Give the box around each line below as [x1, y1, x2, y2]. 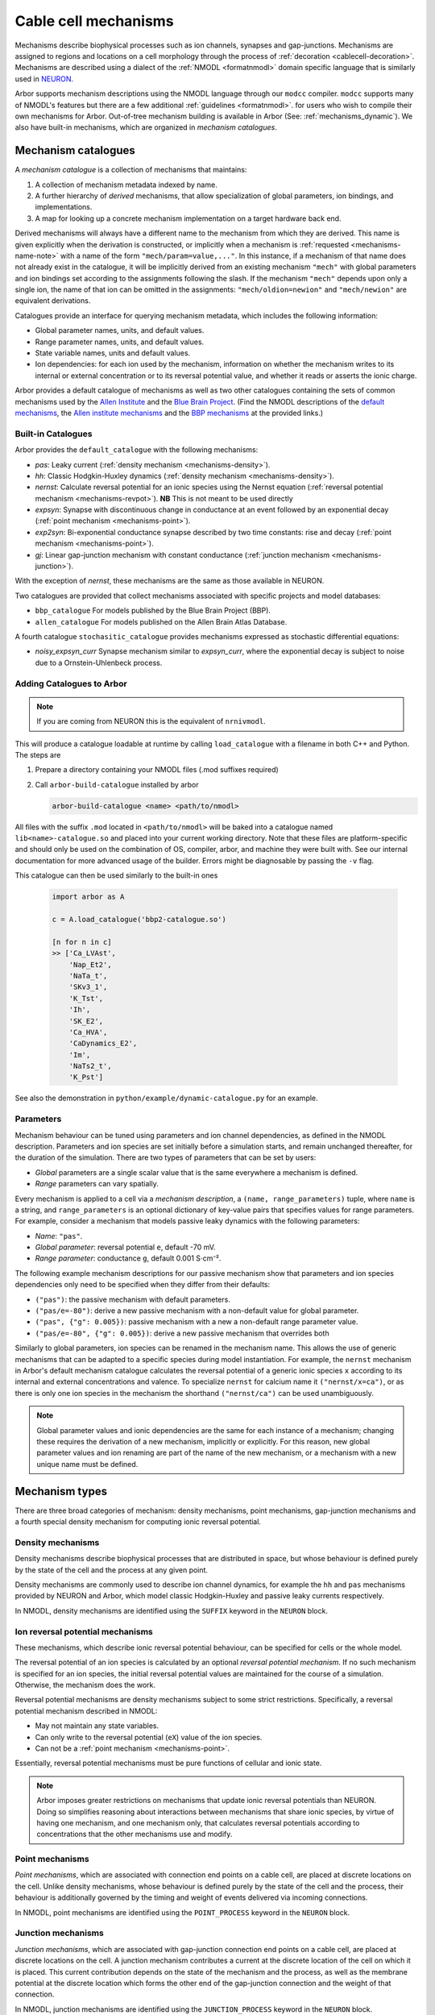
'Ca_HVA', [68, 1028, 108, 1037]
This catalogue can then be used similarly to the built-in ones [14, 870, 218, 880]
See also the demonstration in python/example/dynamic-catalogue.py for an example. [14, 1093, 318, 1103]
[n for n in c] [52, 937, 112, 946]
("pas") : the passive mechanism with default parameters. [35, 1294, 231, 1304]
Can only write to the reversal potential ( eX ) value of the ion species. [35, 1732, 263, 1742]
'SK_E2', [68, 1016, 104, 1025]
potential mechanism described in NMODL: [14, 1705, 158, 1716]
